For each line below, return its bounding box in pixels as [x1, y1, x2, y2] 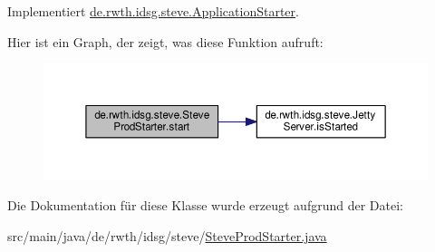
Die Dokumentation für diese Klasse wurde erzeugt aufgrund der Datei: [7, 196, 403, 215]
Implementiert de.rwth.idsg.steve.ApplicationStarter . [7, 2, 299, 20]
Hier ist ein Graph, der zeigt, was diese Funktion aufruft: [7, 32, 324, 51]
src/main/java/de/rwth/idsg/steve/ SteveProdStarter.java [7, 226, 327, 245]
